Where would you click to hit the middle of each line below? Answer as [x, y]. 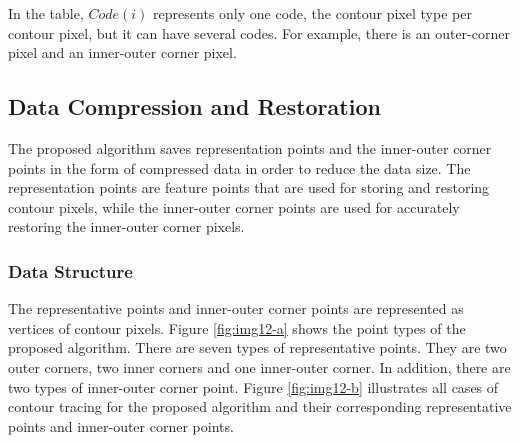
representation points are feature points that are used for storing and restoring [249, 187]
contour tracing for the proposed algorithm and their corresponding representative [260, 406]
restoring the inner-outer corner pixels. [126, 226]
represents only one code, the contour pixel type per [312, 13]
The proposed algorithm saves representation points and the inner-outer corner [250, 147]
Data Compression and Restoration [194, 106]
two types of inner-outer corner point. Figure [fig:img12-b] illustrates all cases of [253, 386]
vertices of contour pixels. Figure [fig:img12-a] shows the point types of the [237, 327]
